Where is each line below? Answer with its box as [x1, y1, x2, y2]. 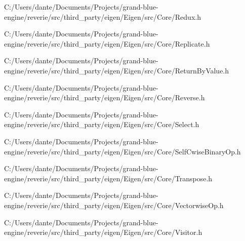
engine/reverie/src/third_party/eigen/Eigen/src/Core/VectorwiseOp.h [4, 199, 224, 210]
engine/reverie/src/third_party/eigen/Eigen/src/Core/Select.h [4, 119, 199, 130]
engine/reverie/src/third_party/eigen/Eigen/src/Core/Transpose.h [4, 173, 213, 183]
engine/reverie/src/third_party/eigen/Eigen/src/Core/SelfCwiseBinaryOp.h [4, 146, 241, 156]
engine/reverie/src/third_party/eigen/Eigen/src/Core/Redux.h [4, 11, 201, 22]
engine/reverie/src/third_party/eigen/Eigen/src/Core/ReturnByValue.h [4, 65, 229, 75]
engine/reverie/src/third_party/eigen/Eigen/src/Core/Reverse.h [4, 92, 205, 103]
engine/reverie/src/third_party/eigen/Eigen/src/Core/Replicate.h [4, 38, 210, 49]
